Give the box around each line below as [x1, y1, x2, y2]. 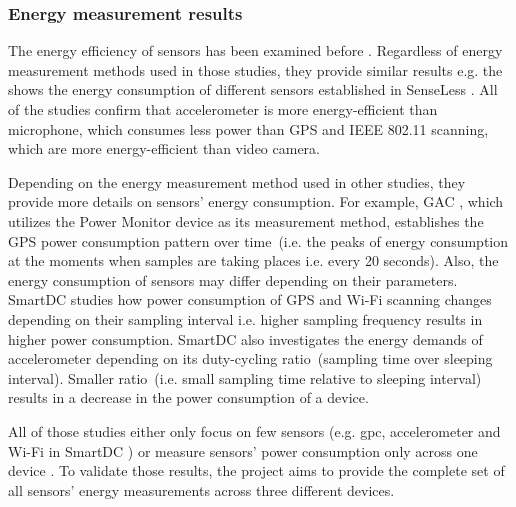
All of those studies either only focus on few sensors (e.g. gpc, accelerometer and [8, 420, 501, 441]
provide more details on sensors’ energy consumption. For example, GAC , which [8, 191, 504, 212]
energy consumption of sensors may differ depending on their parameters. [8, 269, 458, 290]
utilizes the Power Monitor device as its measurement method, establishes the [8, 210, 484, 231]
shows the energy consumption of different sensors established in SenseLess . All [8, 79, 498, 100]
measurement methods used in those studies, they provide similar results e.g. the [8, 59, 503, 80]
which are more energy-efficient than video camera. [8, 138, 321, 159]
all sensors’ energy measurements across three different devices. [8, 479, 395, 500]
